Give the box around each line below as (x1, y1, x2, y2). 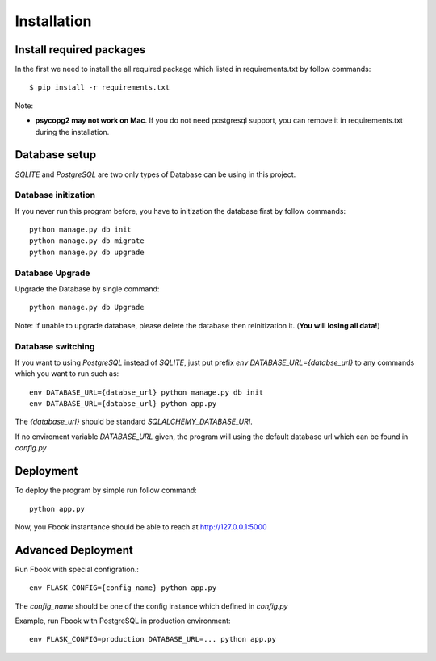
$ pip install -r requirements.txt (29, 83, 170, 92)
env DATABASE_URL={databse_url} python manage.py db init (29, 387, 264, 397)
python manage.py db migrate (29, 236, 145, 245)
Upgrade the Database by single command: (15, 283, 160, 294)
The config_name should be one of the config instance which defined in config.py (15, 601, 288, 611)
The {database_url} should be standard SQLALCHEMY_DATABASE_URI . (15, 416, 254, 427)
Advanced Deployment (15, 543, 133, 557)
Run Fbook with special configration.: (15, 564, 139, 574)
